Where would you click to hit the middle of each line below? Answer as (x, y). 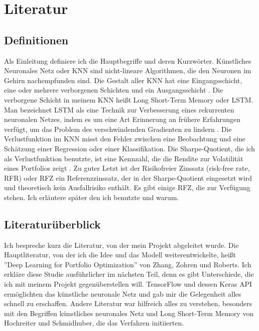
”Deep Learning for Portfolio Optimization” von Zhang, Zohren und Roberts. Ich (128, 264)
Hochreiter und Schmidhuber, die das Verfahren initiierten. (94, 323)
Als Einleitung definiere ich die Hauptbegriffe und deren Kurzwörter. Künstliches (128, 60)
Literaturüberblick (53, 224)
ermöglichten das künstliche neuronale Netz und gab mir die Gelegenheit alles (123, 293)
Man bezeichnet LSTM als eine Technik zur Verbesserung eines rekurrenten (119, 109)
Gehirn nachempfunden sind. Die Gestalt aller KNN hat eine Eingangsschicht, (123, 80)
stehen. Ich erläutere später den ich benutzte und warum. (92, 197)
